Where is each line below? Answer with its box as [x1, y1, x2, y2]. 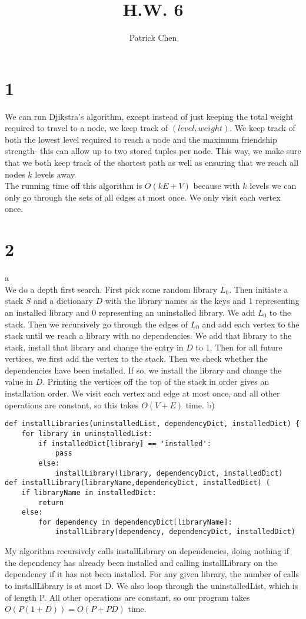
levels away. [35, 168, 76, 180]
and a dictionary [34, 294, 93, 307]
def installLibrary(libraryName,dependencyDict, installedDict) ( [5, 479, 271, 487]
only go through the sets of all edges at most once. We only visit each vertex [5, 191, 281, 203]
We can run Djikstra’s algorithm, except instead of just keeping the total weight [5, 110, 294, 122]
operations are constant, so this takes [5, 398, 139, 411]
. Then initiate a [229, 283, 288, 295]
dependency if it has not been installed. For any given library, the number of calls [5, 568, 299, 580]
